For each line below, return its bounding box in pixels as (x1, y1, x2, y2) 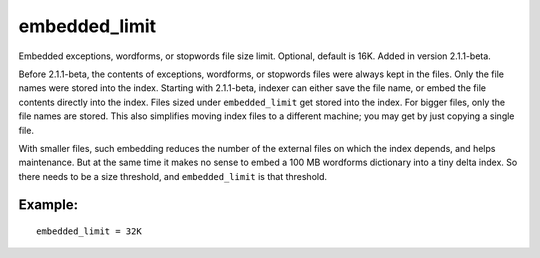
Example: (18, 196, 79, 214)
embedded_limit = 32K (36, 226, 142, 237)
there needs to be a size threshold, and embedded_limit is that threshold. (18, 170, 328, 182)
